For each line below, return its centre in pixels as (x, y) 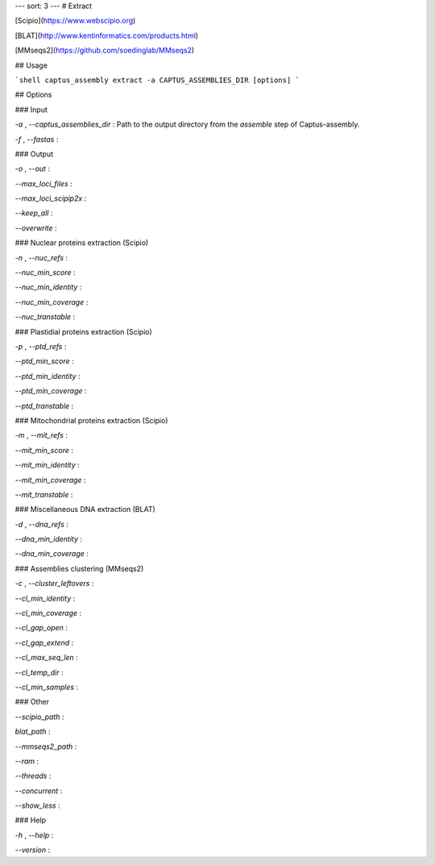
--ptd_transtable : (44, 405)
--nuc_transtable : (45, 317)
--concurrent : (39, 791)
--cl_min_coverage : (48, 613)
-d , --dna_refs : (41, 524)
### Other (32, 702)
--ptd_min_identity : (48, 376)
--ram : (27, 761)
